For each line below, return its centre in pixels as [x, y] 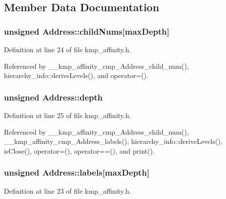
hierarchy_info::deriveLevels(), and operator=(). [76, 75]
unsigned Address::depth [53, 97]
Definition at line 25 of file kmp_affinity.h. [68, 115]
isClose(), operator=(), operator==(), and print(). [79, 150]
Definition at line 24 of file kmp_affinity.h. [68, 49]
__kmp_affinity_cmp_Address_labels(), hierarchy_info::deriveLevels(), [113, 141]
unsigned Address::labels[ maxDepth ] [77, 172]
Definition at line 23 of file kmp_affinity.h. [68, 190]
